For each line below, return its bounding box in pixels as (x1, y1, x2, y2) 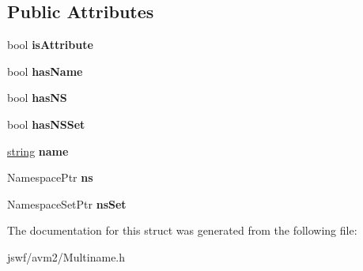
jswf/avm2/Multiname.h (7, 248, 126, 265)
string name (7, 142, 69, 159)
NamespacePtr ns (7, 169, 93, 186)
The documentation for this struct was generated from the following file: (7, 222, 357, 239)
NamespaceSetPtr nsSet (7, 195, 127, 212)
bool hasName (7, 62, 83, 79)
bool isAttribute (7, 36, 93, 53)
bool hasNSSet (7, 115, 85, 132)
